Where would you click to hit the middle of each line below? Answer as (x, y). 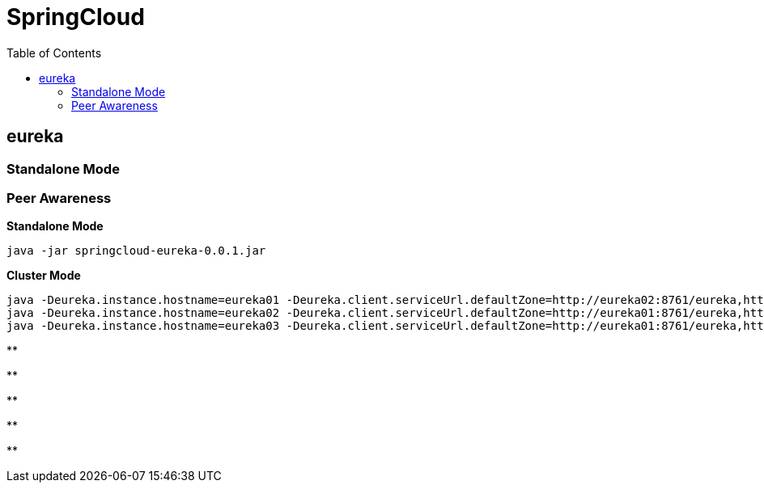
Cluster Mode (44, 276)
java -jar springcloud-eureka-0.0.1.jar (136, 251)
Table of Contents (54, 53)
